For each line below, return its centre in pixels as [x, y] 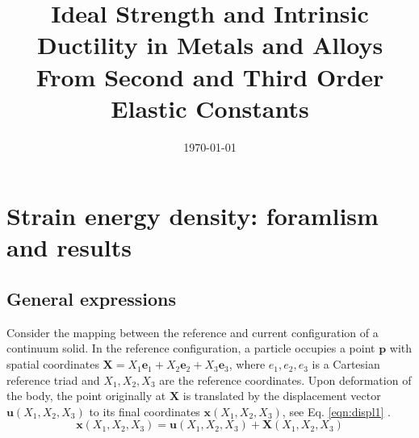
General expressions [92, 299]
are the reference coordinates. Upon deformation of [285, 380]
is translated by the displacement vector [282, 396]
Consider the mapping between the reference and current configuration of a [193, 332]
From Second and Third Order [210, 76]
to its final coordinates [145, 411]
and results [69, 247]
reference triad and [53, 380]
